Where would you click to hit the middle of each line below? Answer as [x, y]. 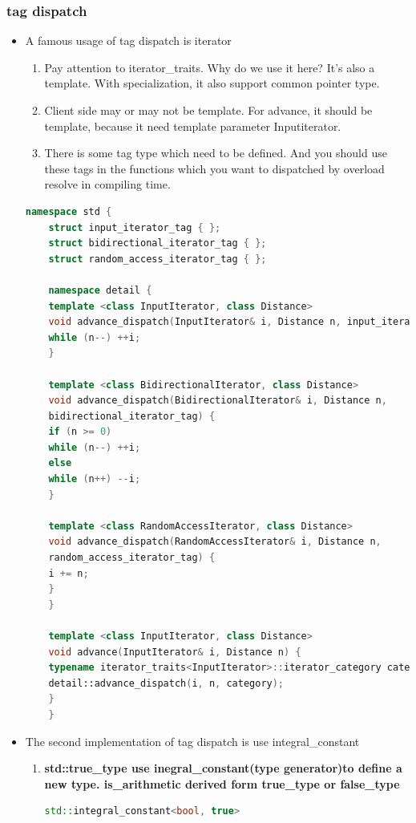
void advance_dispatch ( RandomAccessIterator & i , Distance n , [215, 542]
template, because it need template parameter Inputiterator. [193, 126]
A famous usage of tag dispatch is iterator [128, 41]
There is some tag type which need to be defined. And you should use [216, 153]
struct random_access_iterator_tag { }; [158, 259]
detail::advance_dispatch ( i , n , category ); [166, 683]
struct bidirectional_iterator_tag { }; [158, 243]
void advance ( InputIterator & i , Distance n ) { [175, 652]
